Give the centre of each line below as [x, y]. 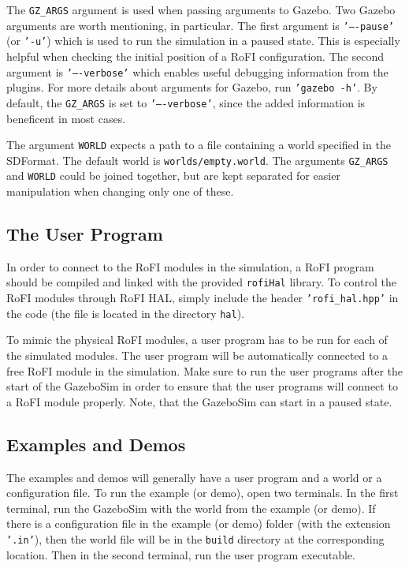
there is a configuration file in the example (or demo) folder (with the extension [199, 523]
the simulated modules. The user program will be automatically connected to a [197, 355]
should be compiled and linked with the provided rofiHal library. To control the [201, 282]
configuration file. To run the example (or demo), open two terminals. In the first [203, 493]
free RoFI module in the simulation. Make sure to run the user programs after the [205, 370]
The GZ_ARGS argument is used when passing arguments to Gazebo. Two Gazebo [201, 9]
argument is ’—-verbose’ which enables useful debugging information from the [197, 71]
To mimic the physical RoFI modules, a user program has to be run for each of [197, 340]
